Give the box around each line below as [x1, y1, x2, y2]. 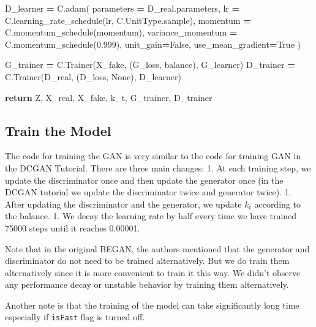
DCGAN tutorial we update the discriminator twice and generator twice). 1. [5, 186, 292, 198]
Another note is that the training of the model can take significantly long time [5, 298, 299, 311]
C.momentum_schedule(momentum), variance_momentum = [5, 26, 238, 39]
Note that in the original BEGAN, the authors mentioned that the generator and [5, 242, 310, 255]
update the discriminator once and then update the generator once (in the [5, 173, 284, 186]
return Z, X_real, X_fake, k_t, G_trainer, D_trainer [5, 91, 213, 103]
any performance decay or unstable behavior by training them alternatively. [5, 278, 289, 291]
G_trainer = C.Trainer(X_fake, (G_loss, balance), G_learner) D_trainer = [5, 58, 295, 71]
